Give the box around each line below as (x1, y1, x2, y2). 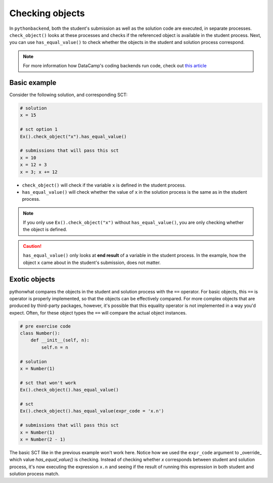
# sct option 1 (20, 126, 58, 133)
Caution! (23, 243, 42, 249)
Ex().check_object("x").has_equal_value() (20, 134, 127, 139)
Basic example (9, 78, 57, 87)
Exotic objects (9, 275, 56, 284)
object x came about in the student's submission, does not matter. (23, 259, 161, 266)
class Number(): (20, 330, 61, 336)
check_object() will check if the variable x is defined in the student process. (22, 182, 187, 188)
